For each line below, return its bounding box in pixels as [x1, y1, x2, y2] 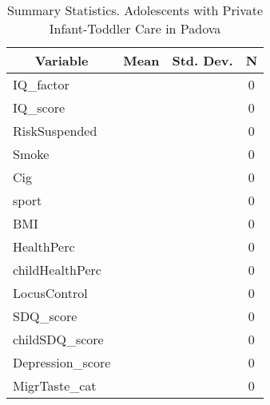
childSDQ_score [13, 330, 104, 348]
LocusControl [13, 284, 88, 302]
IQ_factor [13, 75, 69, 93]
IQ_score [13, 98, 66, 117]
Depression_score [13, 353, 111, 371]
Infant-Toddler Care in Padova [49, 19, 221, 38]
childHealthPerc [13, 260, 101, 279]
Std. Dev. [172, 51, 233, 69]
